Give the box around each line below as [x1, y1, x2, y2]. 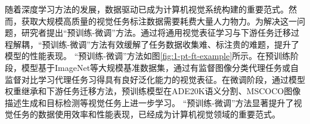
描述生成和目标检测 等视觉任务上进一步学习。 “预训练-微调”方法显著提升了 [5, 96, 294, 108]
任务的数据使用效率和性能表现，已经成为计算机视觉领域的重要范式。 [13, 108, 280, 120]
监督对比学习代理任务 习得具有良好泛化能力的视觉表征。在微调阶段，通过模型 [5, 73, 305, 85]
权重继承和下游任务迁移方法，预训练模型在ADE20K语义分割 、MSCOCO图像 [5, 85, 301, 97]
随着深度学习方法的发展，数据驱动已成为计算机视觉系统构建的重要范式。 [5, 3, 289, 15]
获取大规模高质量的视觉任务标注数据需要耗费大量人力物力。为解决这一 [21, 14, 297, 27]
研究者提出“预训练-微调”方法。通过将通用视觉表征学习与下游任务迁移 [21, 26, 291, 39]
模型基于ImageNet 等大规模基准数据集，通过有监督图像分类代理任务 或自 [21, 61, 299, 73]
